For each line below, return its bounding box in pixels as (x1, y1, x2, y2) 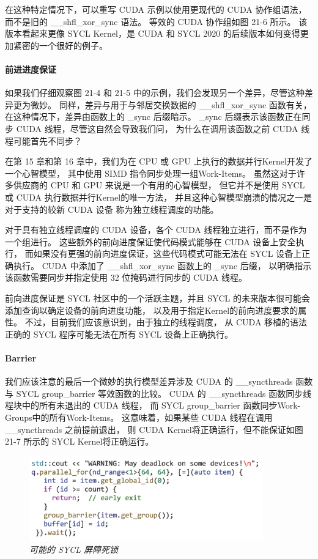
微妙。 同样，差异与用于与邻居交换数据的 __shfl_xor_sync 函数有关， (30, 98, 312, 111)
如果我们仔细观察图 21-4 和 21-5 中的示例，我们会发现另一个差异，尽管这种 (5, 86, 305, 99)
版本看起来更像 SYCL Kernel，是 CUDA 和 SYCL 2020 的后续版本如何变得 (5, 27, 300, 40)
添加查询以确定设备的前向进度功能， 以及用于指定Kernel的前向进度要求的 (5, 303, 298, 316)
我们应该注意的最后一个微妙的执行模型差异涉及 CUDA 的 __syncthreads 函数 (5, 375, 313, 388)
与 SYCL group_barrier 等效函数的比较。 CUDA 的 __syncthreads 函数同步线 (5, 387, 312, 399)
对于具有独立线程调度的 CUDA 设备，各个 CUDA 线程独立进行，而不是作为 (5, 223, 307, 236)
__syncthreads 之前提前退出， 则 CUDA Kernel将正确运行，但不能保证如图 (5, 423, 303, 435)
